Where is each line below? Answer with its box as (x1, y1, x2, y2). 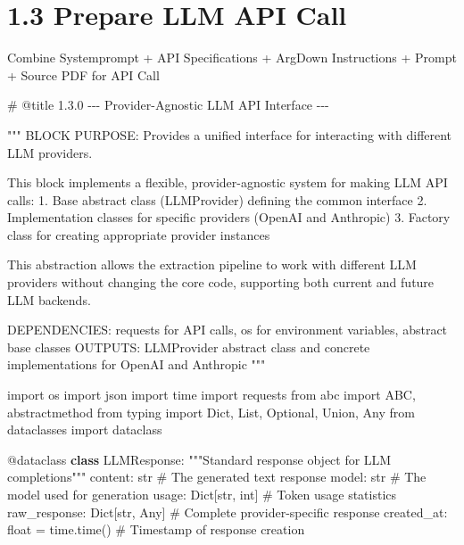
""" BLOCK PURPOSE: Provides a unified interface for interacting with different (7, 125, 452, 144)
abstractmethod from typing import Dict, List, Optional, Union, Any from (7, 402, 415, 421)
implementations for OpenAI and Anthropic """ (7, 355, 266, 374)
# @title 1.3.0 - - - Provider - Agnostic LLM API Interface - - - (7, 95, 329, 114)
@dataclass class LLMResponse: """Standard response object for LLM (7, 450, 392, 468)
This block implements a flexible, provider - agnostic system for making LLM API (7, 173, 448, 192)
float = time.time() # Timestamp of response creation (7, 520, 305, 539)
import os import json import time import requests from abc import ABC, (7, 385, 416, 404)
